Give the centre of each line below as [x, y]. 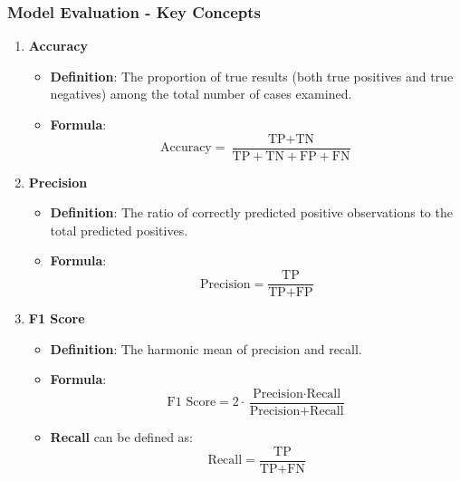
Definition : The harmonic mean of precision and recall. [206, 348]
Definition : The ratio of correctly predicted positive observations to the [251, 212]
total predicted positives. [119, 230]
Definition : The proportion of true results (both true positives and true [252, 76]
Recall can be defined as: [121, 436]
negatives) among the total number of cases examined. [201, 94]
